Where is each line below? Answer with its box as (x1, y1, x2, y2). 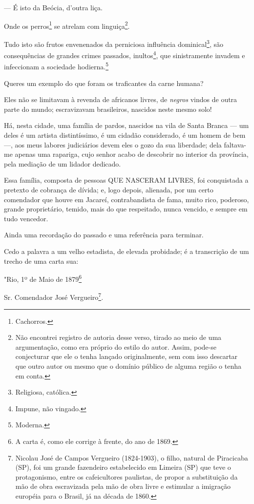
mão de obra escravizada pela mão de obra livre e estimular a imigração (15, 481, 231, 491)
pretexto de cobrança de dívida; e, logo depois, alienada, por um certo (4, 184, 213, 194)
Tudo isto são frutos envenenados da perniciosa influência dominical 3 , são (4, 37, 223, 49)
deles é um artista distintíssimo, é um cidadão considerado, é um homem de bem (4, 129, 246, 140)
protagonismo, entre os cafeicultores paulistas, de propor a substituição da (15, 471, 238, 482)
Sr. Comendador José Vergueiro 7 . (4, 291, 104, 302)
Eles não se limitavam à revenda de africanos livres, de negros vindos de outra (4, 94, 237, 105)
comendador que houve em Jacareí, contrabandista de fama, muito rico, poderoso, (4, 194, 249, 204)
